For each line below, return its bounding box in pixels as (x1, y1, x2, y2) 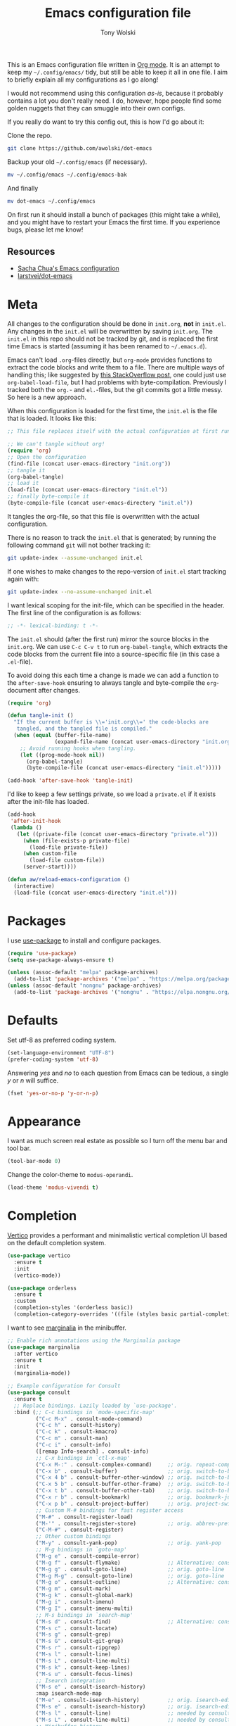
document (7, 686, 37, 694)
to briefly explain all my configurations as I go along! (7, 75, 159, 84)
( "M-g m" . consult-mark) (35, 1585, 112, 1592)
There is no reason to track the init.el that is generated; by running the (7, 533, 216, 541)
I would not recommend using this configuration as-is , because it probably (7, 89, 223, 97)
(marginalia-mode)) (13, 1370, 71, 1377)
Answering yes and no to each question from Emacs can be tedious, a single (7, 1069, 229, 1077)
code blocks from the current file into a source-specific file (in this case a (7, 650, 220, 658)
